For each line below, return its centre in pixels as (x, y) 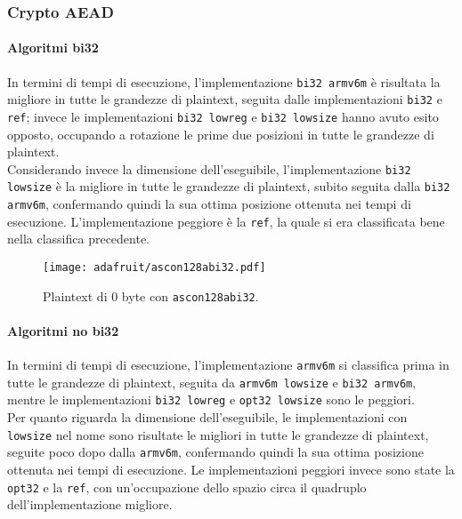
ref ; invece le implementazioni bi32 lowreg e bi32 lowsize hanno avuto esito (223, 116)
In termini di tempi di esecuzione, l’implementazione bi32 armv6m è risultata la (224, 81)
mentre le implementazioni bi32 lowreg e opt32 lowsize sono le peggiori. (211, 399)
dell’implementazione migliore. (90, 504)
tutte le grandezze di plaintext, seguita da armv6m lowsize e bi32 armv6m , (212, 382)
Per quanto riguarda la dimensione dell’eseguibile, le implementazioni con (207, 417)
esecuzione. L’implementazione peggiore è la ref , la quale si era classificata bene (226, 221)
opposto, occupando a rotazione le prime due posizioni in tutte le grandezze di (221, 134)
